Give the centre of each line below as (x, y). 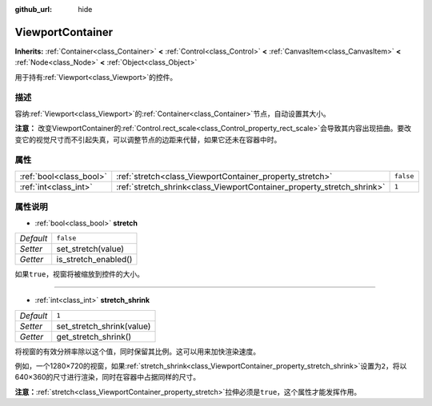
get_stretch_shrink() (94, 336)
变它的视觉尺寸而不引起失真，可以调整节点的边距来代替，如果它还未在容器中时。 (148, 139)
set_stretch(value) (90, 249)
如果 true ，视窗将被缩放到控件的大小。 (79, 274)
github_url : (33, 9)
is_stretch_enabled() (94, 259)
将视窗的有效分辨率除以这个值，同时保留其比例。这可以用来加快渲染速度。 (137, 351)
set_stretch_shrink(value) (104, 326)
